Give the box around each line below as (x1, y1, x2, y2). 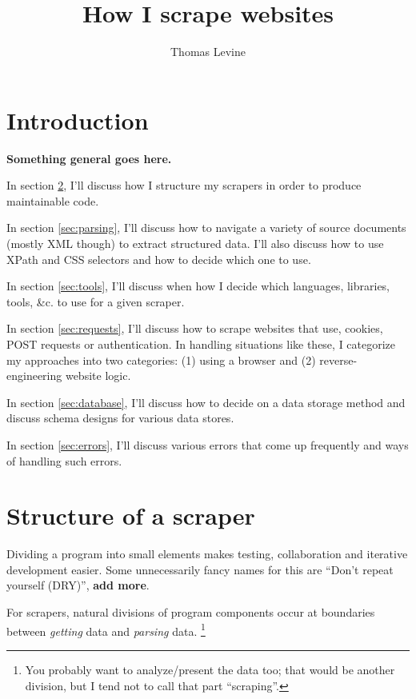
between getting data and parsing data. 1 (6, 620, 206, 639)
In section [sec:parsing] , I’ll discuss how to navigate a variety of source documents (6, 219, 406, 236)
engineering (6, 367, 62, 384)
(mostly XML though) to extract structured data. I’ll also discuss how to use (6, 235, 384, 252)
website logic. (65, 367, 131, 384)
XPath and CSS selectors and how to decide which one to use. (6, 250, 311, 267)
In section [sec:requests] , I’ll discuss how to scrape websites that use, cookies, (6, 320, 383, 337)
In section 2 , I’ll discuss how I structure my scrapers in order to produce (6, 177, 362, 194)
